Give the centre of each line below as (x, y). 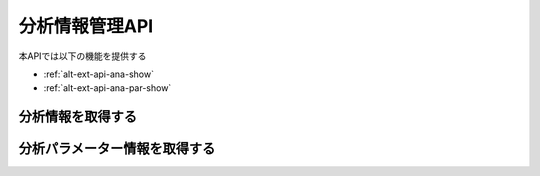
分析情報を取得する (77, 116)
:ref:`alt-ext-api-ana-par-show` (107, 88)
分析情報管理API (86, 26)
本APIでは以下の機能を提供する (82, 56)
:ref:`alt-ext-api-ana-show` (99, 74)
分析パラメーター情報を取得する (117, 148)
